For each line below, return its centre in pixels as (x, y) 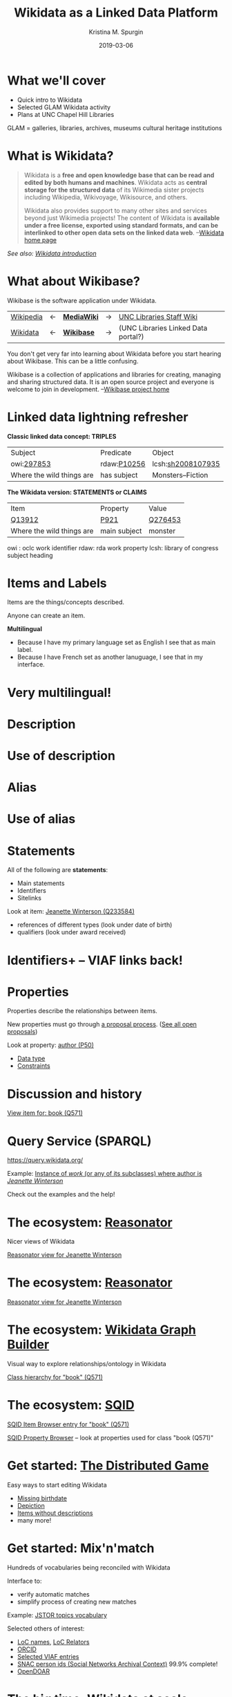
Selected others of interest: (46, 1628)
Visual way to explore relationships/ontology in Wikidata (87, 1364)
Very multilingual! (59, 692)
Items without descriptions (55, 1513)
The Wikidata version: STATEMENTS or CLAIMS (77, 492)
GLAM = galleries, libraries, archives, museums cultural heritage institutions (115, 128)
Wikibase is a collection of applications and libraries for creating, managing (114, 374)
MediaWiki (81, 316)
